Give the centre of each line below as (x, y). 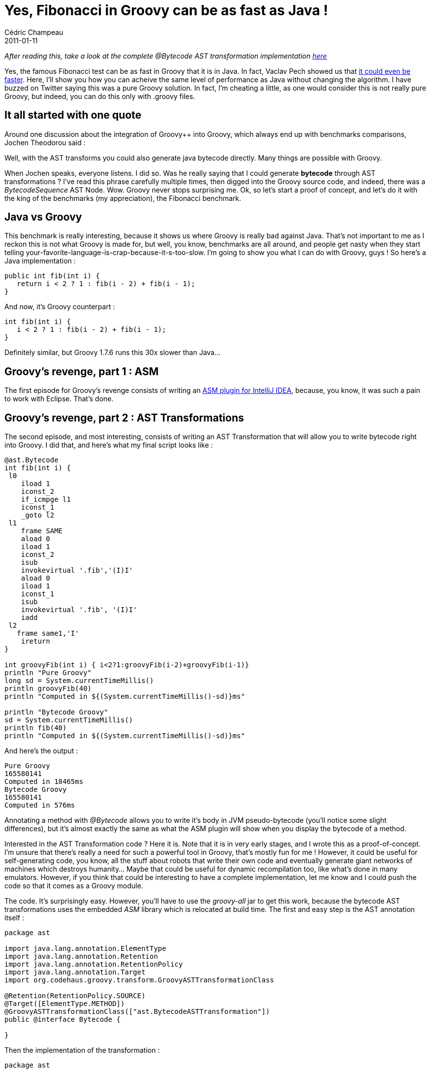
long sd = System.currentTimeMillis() (79, 681)
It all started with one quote (73, 115)
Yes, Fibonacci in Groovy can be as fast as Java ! (166, 10)
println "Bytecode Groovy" (56, 712)
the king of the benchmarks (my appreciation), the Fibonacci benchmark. (123, 198)
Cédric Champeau (34, 32)
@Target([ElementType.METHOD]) (65, 1004)
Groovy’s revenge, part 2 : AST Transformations (124, 418)
